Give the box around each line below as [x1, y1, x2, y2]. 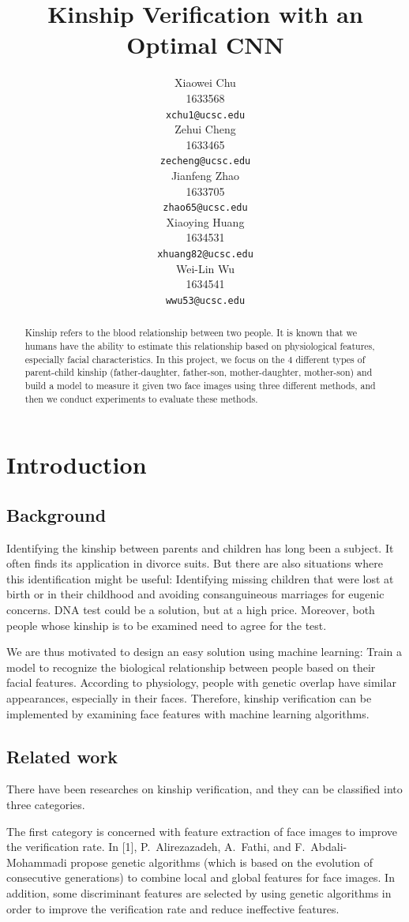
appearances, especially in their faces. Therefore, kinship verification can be [6, 690, 372, 706]
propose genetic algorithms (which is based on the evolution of [70, 853, 373, 870]
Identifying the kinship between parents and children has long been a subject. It [6, 539, 394, 556]
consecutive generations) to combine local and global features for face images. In [6, 869, 395, 886]
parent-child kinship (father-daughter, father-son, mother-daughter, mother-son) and [24, 365, 373, 379]
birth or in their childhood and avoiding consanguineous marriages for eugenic [6, 586, 385, 602]
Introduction [6, 448, 147, 481]
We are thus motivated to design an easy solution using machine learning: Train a [6, 643, 403, 660]
